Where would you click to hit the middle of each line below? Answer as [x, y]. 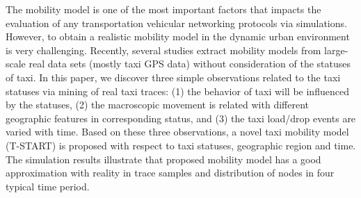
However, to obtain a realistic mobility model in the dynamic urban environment [178, 36]
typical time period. [48, 186]
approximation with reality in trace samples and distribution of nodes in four [170, 173]
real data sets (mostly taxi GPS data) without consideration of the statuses [190, 64]
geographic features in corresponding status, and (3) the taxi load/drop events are [181, 118]
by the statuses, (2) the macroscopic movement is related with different [157, 105]
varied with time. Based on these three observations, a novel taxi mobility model [177, 132]
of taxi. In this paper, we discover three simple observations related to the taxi [173, 77]
